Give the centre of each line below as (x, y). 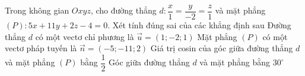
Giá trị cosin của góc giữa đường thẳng (222, 48)
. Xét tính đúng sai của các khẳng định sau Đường (199, 25)
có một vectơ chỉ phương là (85, 36)
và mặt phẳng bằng (235, 62)
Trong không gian (37, 10)
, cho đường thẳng (123, 10)
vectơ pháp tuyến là (41, 48)
